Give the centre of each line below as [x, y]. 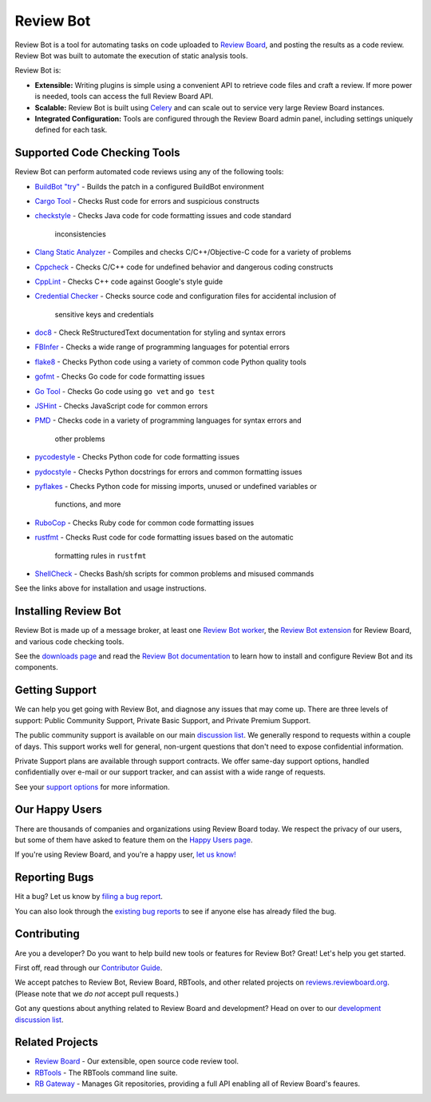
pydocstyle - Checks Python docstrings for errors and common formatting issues [168, 471]
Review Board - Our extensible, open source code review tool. [137, 1061]
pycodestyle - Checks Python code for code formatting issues [137, 457]
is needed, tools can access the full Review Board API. [124, 97]
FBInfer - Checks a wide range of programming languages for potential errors [162, 347]
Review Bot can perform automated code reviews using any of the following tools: [149, 172]
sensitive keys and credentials [105, 314]
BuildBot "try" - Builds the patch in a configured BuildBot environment [150, 186]
